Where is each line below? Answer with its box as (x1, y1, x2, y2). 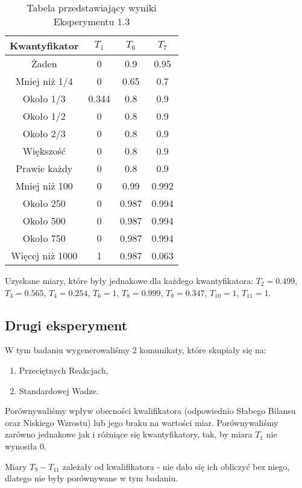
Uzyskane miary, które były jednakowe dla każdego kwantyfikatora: (5, 274, 254, 286)
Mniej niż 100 (15, 179, 73, 193)
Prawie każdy (16, 161, 73, 175)
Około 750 (22, 231, 66, 245)
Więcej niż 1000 (11, 249, 78, 262)
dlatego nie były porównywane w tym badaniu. (5, 472, 178, 484)
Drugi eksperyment (5, 315, 128, 334)
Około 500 (22, 214, 66, 227)
